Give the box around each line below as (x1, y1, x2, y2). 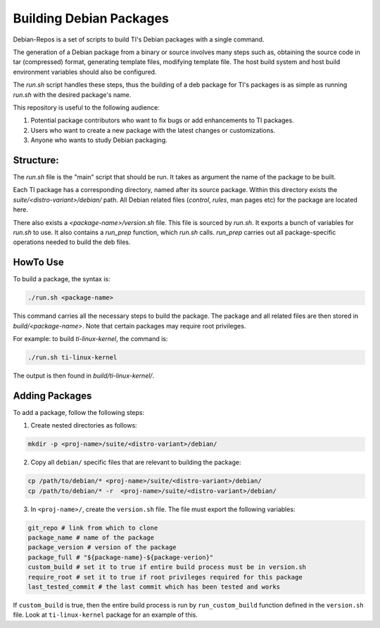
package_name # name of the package (27, 533, 155, 542)
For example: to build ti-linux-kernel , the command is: (13, 334, 168, 342)
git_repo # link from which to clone (27, 524, 158, 532)
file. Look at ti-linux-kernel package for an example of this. (13, 610, 198, 619)
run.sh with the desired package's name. (13, 90, 132, 98)
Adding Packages (13, 390, 92, 402)
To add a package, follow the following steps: (13, 408, 145, 416)
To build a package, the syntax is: (13, 275, 110, 283)
